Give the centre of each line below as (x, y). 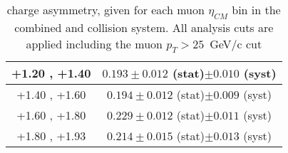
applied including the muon (94, 44)
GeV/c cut (236, 44)
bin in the (256, 10)
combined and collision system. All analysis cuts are (144, 28)
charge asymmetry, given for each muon (106, 10)
